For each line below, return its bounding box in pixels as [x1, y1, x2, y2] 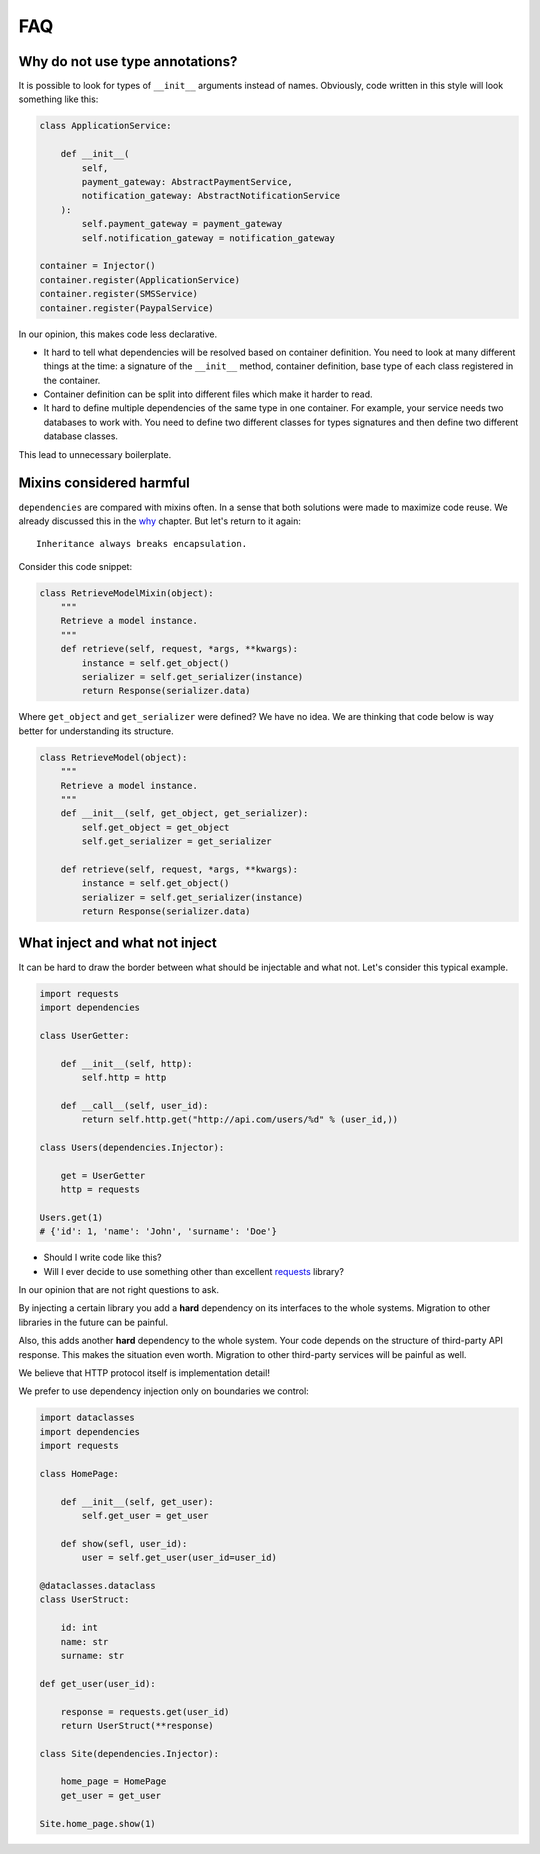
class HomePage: [39, 1468, 120, 1479]
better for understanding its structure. [18, 725, 174, 737]
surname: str [60, 1650, 125, 1661]
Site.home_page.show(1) [39, 1818, 157, 1829]
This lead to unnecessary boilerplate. [18, 448, 172, 460]
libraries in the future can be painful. [18, 1316, 169, 1328]
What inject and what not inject [18, 935, 217, 952]
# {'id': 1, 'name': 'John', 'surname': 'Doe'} [39, 1226, 277, 1237]
